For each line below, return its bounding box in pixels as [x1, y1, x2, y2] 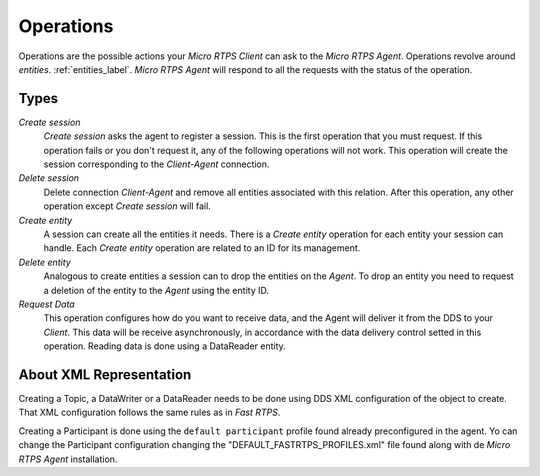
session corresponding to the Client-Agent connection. [43, 158, 270, 170]
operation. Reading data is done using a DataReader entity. [43, 340, 287, 352]
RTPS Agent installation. [18, 453, 118, 465]
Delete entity [18, 256, 72, 268]
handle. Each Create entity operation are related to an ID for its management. [43, 242, 361, 254]
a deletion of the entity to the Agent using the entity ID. [43, 284, 270, 296]
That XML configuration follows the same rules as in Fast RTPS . [18, 406, 281, 419]
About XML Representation [18, 366, 192, 383]
